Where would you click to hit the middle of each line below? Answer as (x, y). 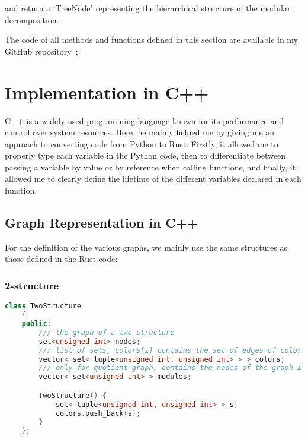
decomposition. (32, 19)
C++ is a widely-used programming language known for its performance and (145, 120)
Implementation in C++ (107, 92)
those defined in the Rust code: (61, 259)
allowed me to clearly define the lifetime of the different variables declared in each (153, 179)
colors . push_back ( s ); (98, 413)
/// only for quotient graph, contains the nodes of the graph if (172, 368)
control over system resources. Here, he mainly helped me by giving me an (140, 132)
